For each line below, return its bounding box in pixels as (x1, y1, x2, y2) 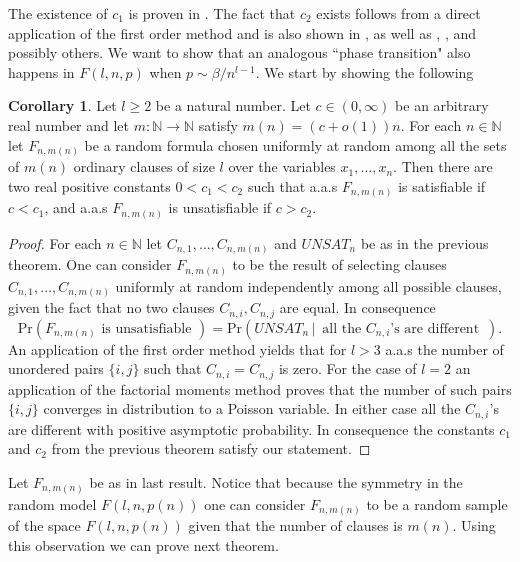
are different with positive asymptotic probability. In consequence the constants (8, 418, 495, 439)
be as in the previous (360, 232, 489, 253)
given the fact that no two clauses (8, 297, 215, 318)
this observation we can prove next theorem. (8, 534, 279, 555)
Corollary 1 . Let (8, 95, 117, 116)
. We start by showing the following (255, 61, 474, 82)
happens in (8, 61, 75, 82)
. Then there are (393, 156, 493, 177)
